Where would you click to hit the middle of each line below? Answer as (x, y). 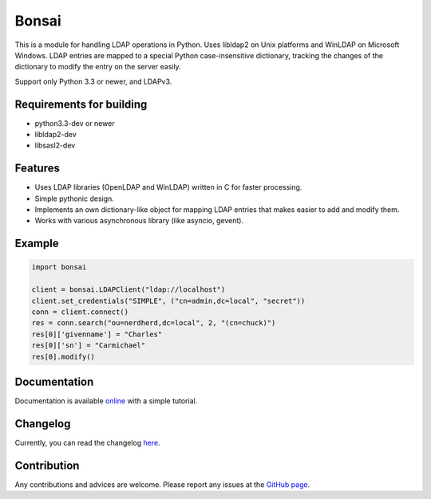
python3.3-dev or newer (75, 123)
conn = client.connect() (80, 312)
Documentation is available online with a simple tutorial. (106, 401)
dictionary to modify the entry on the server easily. (98, 67)
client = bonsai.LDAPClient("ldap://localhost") (129, 290)
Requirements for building (81, 104)
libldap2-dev (56, 135)
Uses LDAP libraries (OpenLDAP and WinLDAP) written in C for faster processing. (168, 187)
